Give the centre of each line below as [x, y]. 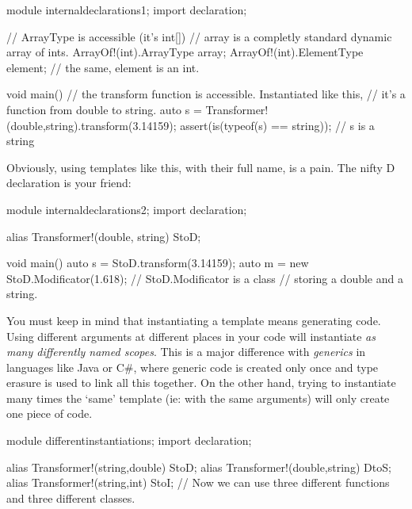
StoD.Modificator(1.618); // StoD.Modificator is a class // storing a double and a [205, 278]
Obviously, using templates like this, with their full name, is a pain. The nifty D [201, 167]
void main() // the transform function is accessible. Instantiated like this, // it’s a [206, 94]
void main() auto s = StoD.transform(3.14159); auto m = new [158, 263]
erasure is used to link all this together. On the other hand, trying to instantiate [201, 383]
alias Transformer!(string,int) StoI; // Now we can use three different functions [198, 482]
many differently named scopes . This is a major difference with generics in [186, 352]
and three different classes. [71, 498]
